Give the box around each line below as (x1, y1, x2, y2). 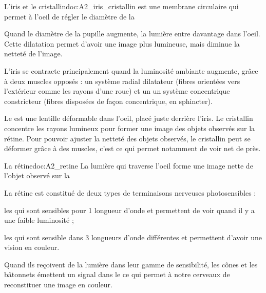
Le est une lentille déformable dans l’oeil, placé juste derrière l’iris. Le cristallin (4, 113, 253, 123)
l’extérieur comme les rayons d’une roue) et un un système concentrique (4, 86, 230, 96)
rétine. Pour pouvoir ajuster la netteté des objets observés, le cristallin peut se (4, 133, 251, 143)
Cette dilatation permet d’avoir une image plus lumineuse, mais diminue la (4, 38, 240, 49)
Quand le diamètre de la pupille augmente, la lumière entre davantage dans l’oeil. (4, 28, 260, 39)
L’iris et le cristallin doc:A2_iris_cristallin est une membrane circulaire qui (4, 1, 239, 11)
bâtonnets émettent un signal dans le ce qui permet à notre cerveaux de (4, 269, 230, 280)
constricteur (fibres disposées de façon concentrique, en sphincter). (4, 95, 213, 106)
